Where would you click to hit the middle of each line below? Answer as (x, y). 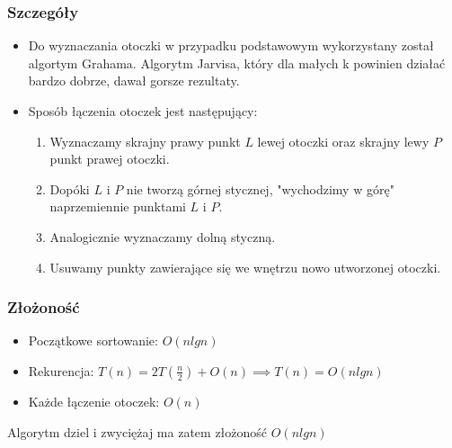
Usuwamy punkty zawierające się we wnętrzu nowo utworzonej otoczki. (245, 267)
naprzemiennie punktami (118, 206)
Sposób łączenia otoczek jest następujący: (143, 111)
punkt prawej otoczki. (110, 159)
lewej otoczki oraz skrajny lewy (343, 141)
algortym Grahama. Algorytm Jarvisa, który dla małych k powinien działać (237, 63)
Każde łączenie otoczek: (94, 401)
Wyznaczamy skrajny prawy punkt (145, 141)
